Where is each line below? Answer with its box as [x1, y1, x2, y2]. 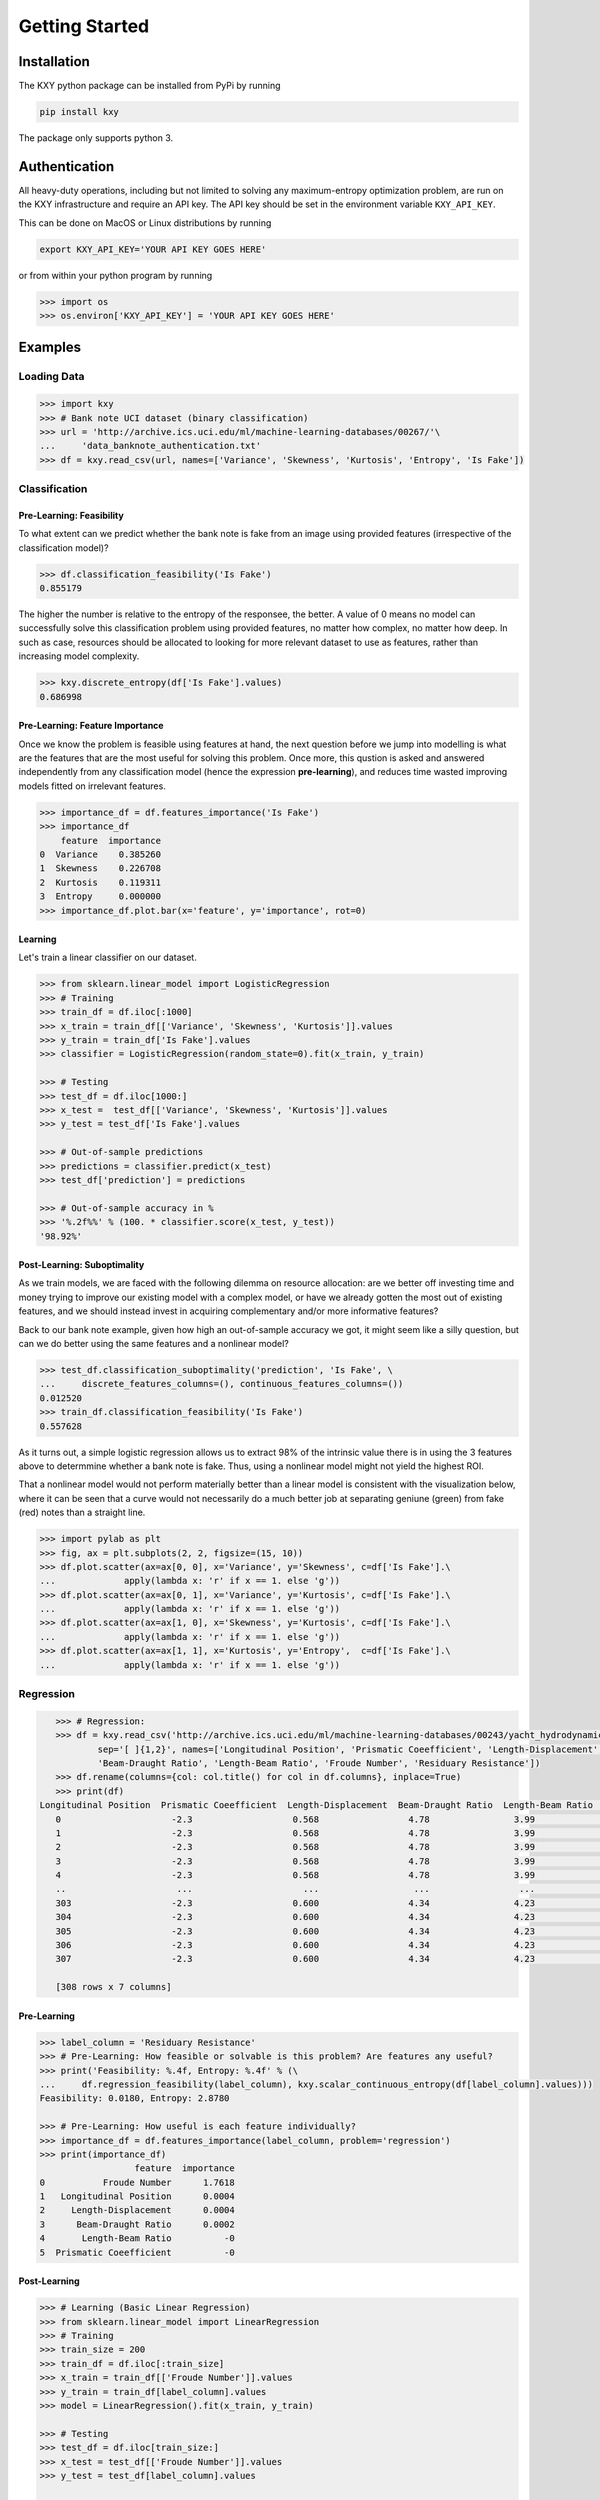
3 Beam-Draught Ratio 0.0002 [39, 2218, 235, 2230]
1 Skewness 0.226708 [39, 863, 162, 874]
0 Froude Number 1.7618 [39, 2176, 235, 2188]
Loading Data [18, 370, 85, 384]
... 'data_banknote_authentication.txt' [39, 440, 262, 452]
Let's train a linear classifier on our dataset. [18, 951, 197, 964]
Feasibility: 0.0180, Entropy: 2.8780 [39, 2093, 230, 2104]
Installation [18, 53, 90, 70]
